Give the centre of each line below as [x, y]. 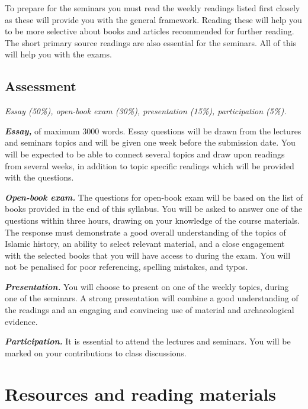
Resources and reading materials [141, 393]
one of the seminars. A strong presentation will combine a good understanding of [152, 298]
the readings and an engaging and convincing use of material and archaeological [150, 310]
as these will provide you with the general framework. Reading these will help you [153, 19]
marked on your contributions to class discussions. [96, 352]
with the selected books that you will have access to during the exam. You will [148, 255]
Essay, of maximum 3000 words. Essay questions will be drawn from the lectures [153, 131]
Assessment [41, 86]
